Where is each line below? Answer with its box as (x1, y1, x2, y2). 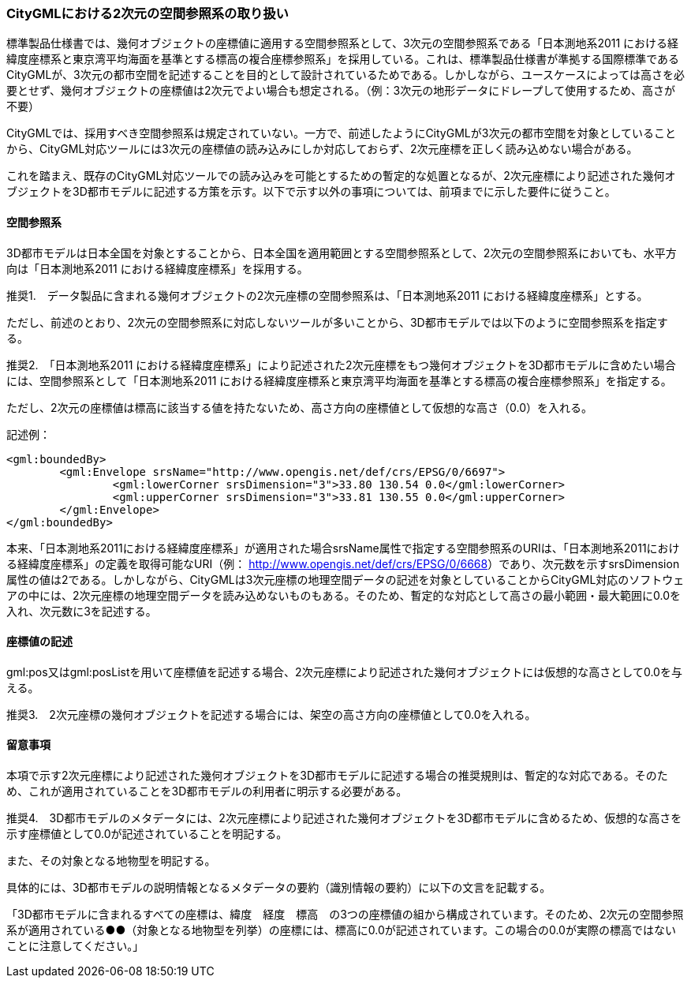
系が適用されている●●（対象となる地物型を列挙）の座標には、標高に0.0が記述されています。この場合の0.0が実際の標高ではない (6, 923, 676, 937)
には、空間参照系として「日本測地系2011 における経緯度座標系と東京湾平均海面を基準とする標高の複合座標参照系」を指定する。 (6, 373, 672, 387)
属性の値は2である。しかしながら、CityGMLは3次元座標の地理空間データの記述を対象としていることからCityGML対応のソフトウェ (6, 572, 685, 586)
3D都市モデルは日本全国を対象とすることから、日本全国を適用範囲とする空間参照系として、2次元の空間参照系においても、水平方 (6, 245, 677, 260)
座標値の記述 (6, 634, 73, 649)
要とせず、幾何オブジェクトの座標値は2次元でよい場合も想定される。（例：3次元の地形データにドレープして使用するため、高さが (6, 84, 675, 98)
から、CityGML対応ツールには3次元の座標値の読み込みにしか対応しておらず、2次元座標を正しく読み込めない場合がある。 (6, 142, 638, 156)
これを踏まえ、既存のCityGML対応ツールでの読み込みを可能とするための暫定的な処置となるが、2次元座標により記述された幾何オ (6, 169, 676, 183)
